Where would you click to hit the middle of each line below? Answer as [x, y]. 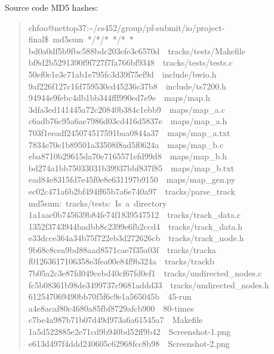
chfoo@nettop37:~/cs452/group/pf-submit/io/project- [127, 27]
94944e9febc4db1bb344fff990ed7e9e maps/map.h [119, 98]
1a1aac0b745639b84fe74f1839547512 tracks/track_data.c [135, 215]
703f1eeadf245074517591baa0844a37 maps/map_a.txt [129, 132]
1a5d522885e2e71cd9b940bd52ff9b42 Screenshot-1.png [130, 332]
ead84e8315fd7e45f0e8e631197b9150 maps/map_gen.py [132, 179]
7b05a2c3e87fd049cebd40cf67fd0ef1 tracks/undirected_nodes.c [145, 273]
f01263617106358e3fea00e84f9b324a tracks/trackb [121, 261]
